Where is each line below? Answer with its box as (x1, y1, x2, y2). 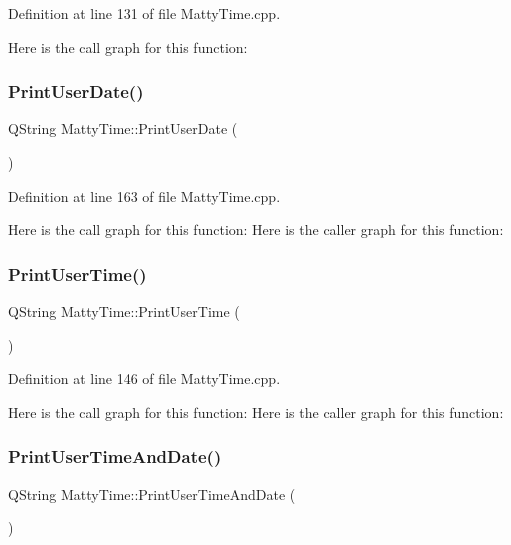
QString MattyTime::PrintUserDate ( (8, 118, 238, 139)
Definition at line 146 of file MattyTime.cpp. (8, 368, 281, 389)
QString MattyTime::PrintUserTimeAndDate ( (8, 483, 296, 504)
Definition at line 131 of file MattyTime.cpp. (8, 3, 281, 23)
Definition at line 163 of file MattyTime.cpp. (8, 185, 281, 206)
